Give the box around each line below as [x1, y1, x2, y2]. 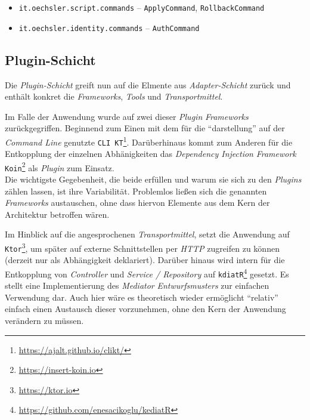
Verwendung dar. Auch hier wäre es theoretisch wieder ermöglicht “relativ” [5, 291, 278, 303]
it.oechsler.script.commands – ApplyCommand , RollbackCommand [18, 1, 265, 13]
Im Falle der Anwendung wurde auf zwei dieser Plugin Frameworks [5, 110, 249, 122]
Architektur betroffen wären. [5, 208, 110, 220]
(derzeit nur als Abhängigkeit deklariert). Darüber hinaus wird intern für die [5, 254, 285, 266]
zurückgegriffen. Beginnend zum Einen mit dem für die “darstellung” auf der [5, 122, 285, 134]
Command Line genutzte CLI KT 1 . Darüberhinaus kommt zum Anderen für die [5, 134, 293, 148]
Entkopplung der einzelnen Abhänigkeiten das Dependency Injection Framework [5, 147, 296, 160]
